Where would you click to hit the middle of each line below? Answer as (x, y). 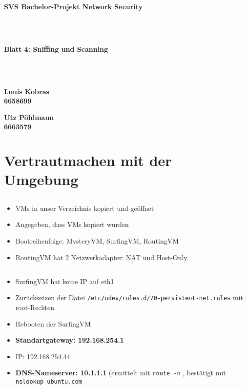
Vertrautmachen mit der (88, 160)
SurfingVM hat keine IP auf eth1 (65, 281)
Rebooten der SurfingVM (53, 323)
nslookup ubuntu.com (49, 381)
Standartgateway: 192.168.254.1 (70, 340)
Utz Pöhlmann (29, 117)
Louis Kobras (27, 91)
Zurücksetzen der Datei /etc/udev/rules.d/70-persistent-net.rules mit (129, 297)
